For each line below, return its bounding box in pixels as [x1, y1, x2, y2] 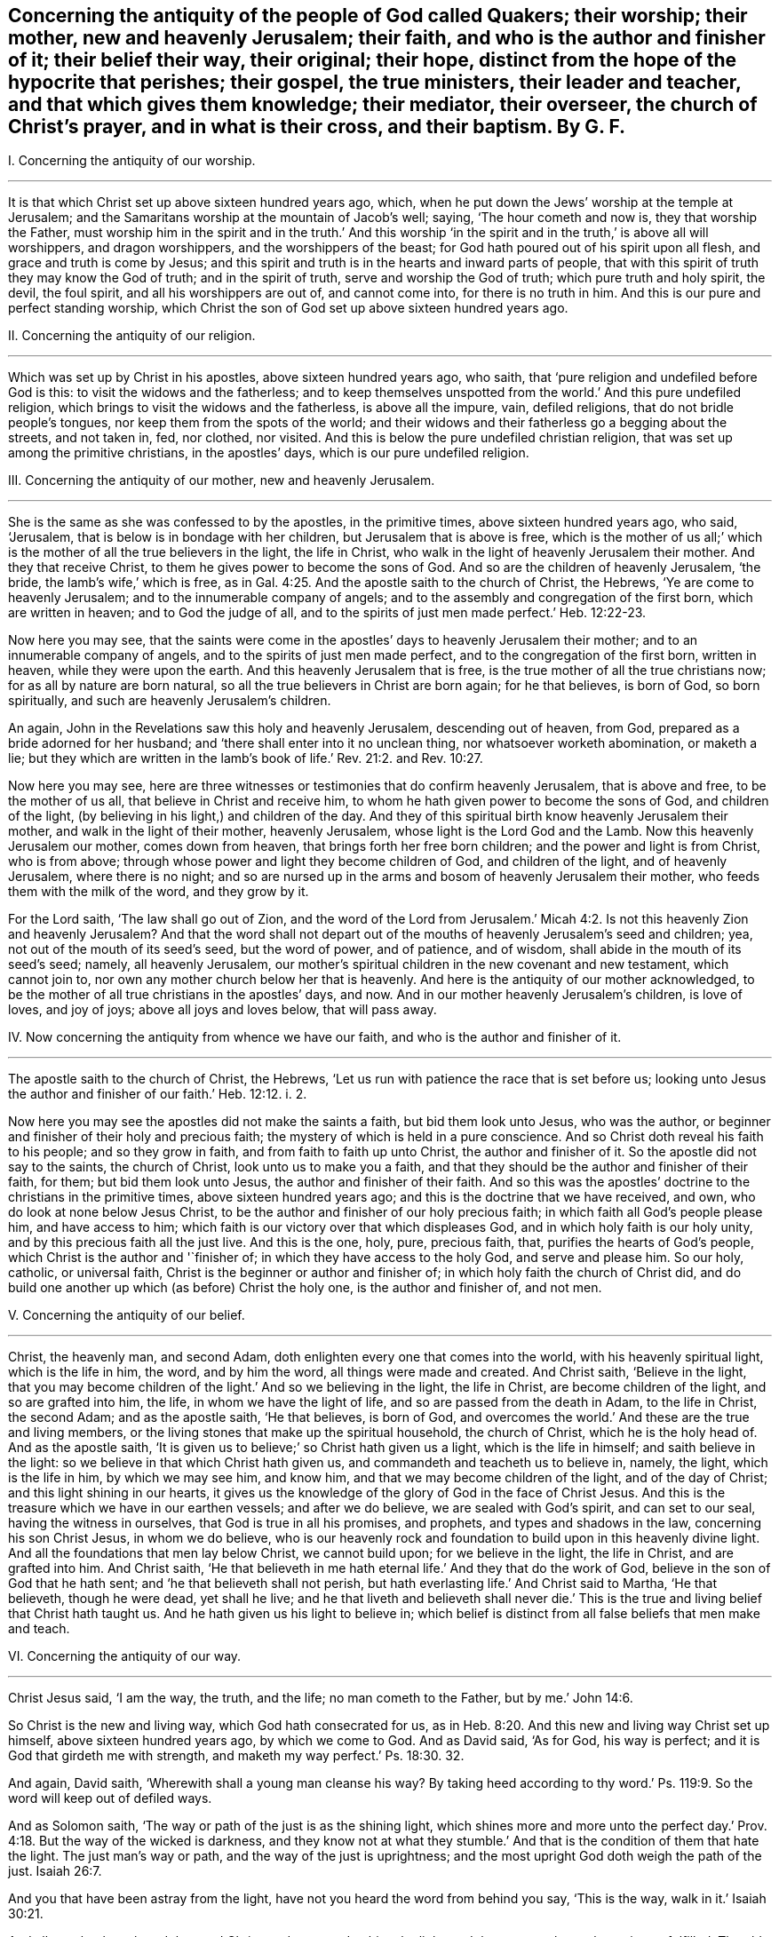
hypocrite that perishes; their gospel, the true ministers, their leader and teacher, [8, 71, 742, 93]
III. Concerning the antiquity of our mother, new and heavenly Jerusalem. [8, 472, 435, 488]
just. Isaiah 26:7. [8, 1863, 102, 1879]
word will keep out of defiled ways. [8, 1790, 212, 1806]
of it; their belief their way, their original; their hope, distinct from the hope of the [8, 49, 737, 71]
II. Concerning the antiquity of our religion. [8, 328, 256, 344]
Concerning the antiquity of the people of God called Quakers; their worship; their [8, 4, 748, 27]
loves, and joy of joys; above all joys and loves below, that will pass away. [8, 1002, 437, 1018]
